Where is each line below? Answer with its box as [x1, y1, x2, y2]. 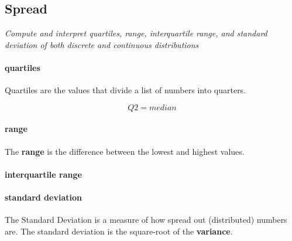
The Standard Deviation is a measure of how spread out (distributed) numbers [5, 213, 287, 226]
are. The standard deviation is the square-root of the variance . [5, 225, 233, 237]
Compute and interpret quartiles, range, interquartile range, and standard [5, 27, 267, 39]
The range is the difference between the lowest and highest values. [5, 145, 245, 157]
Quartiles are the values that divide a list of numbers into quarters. [5, 84, 246, 96]
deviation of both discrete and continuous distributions [5, 38, 199, 50]
